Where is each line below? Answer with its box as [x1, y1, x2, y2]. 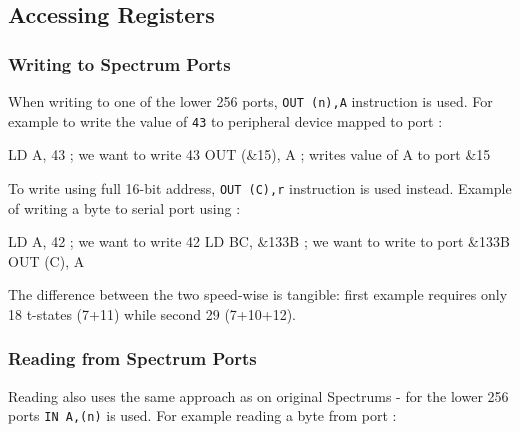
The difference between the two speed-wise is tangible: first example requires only [8, 284, 508, 305]
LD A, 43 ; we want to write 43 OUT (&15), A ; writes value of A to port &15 [8, 144, 491, 165]
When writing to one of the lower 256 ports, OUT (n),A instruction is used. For [8, 91, 493, 111]
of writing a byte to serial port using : [8, 197, 241, 218]
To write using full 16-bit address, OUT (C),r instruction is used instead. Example [8, 177, 512, 198]
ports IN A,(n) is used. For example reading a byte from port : [8, 405, 397, 426]
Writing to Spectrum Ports [8, 51, 231, 76]
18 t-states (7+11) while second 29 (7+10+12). [8, 303, 296, 324]
